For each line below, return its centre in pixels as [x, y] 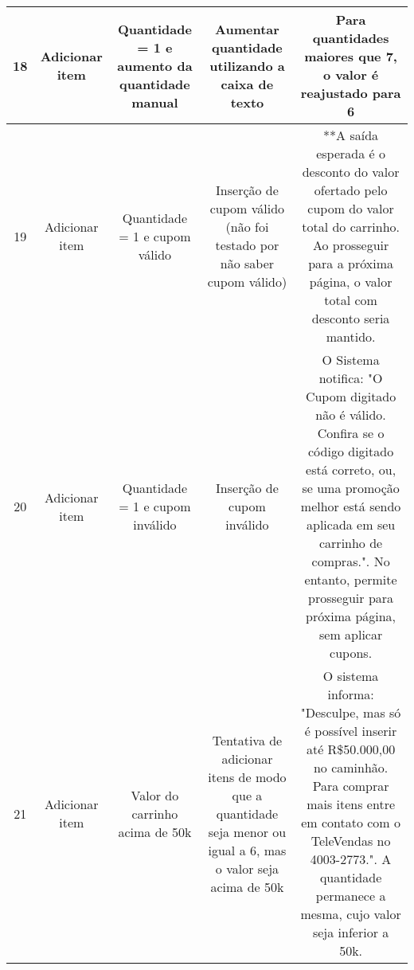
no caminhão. [351, 767]
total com [351, 300]
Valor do [155, 795]
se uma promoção [351, 488]
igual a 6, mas [247, 850]
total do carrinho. [351, 227]
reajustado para [351, 93]
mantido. [351, 336]
